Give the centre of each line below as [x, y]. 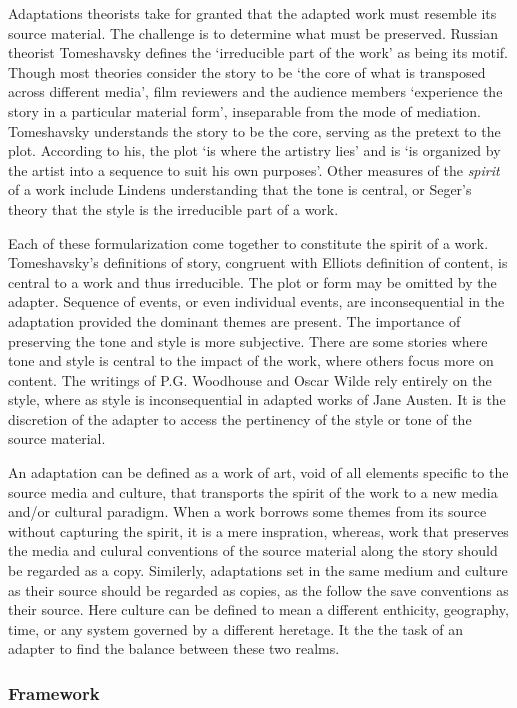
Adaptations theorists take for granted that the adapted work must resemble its [252, 13]
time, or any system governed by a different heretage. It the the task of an [235, 628]
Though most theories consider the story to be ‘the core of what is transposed [247, 71]
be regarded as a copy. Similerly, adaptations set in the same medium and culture [258, 570]
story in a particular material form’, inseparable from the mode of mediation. [244, 110]
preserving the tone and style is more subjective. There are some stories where [248, 340]
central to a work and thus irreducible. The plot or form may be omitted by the [252, 281]
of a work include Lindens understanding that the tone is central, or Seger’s [240, 189]
